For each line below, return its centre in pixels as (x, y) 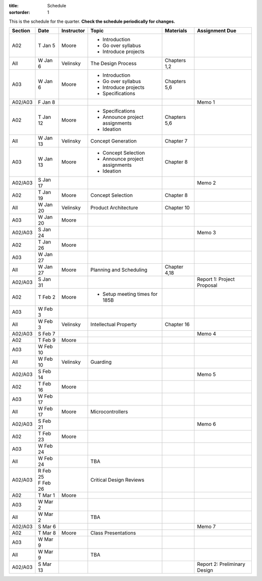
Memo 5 (206, 374)
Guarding (101, 362)
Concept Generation (114, 141)
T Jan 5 (47, 46)
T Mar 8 (47, 533)
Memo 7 (206, 527)
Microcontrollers (109, 412)
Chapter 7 (176, 141)
